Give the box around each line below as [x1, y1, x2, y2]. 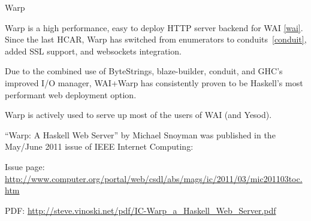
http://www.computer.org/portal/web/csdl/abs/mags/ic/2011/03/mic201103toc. [5, 172, 303, 184]
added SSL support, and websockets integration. [5, 44, 182, 57]
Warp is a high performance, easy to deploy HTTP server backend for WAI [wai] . [5, 21, 303, 34]
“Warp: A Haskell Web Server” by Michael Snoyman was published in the [5, 128, 276, 141]
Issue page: [5, 160, 45, 172]
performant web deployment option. [5, 88, 137, 101]
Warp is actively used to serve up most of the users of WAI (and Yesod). [5, 108, 272, 121]
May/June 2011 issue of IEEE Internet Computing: [5, 140, 194, 153]
